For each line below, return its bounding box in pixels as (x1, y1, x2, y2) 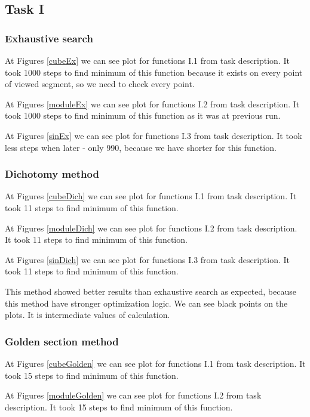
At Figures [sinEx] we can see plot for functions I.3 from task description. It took (5, 129, 302, 141)
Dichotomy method (5, 166, 99, 181)
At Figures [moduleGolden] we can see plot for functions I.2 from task (5, 389, 262, 401)
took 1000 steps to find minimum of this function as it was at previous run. (5, 109, 281, 122)
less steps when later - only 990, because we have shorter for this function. (5, 141, 277, 153)
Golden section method (5, 333, 119, 348)
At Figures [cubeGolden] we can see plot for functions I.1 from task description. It (5, 357, 306, 369)
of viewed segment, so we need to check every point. (5, 78, 195, 90)
